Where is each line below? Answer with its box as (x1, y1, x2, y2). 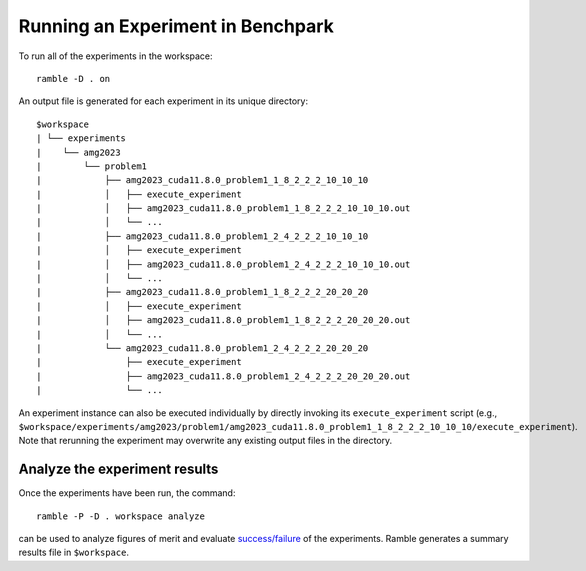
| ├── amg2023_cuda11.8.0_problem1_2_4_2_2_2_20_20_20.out (36, 370, 411, 382)
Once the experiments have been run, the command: (18, 487, 236, 499)
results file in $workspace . (18, 546, 130, 559)
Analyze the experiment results (18, 461, 219, 478)
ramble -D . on (36, 73, 111, 84)
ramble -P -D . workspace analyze (36, 510, 205, 522)
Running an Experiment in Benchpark (18, 15, 335, 37)
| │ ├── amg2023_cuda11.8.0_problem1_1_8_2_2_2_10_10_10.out (36, 203, 411, 214)
